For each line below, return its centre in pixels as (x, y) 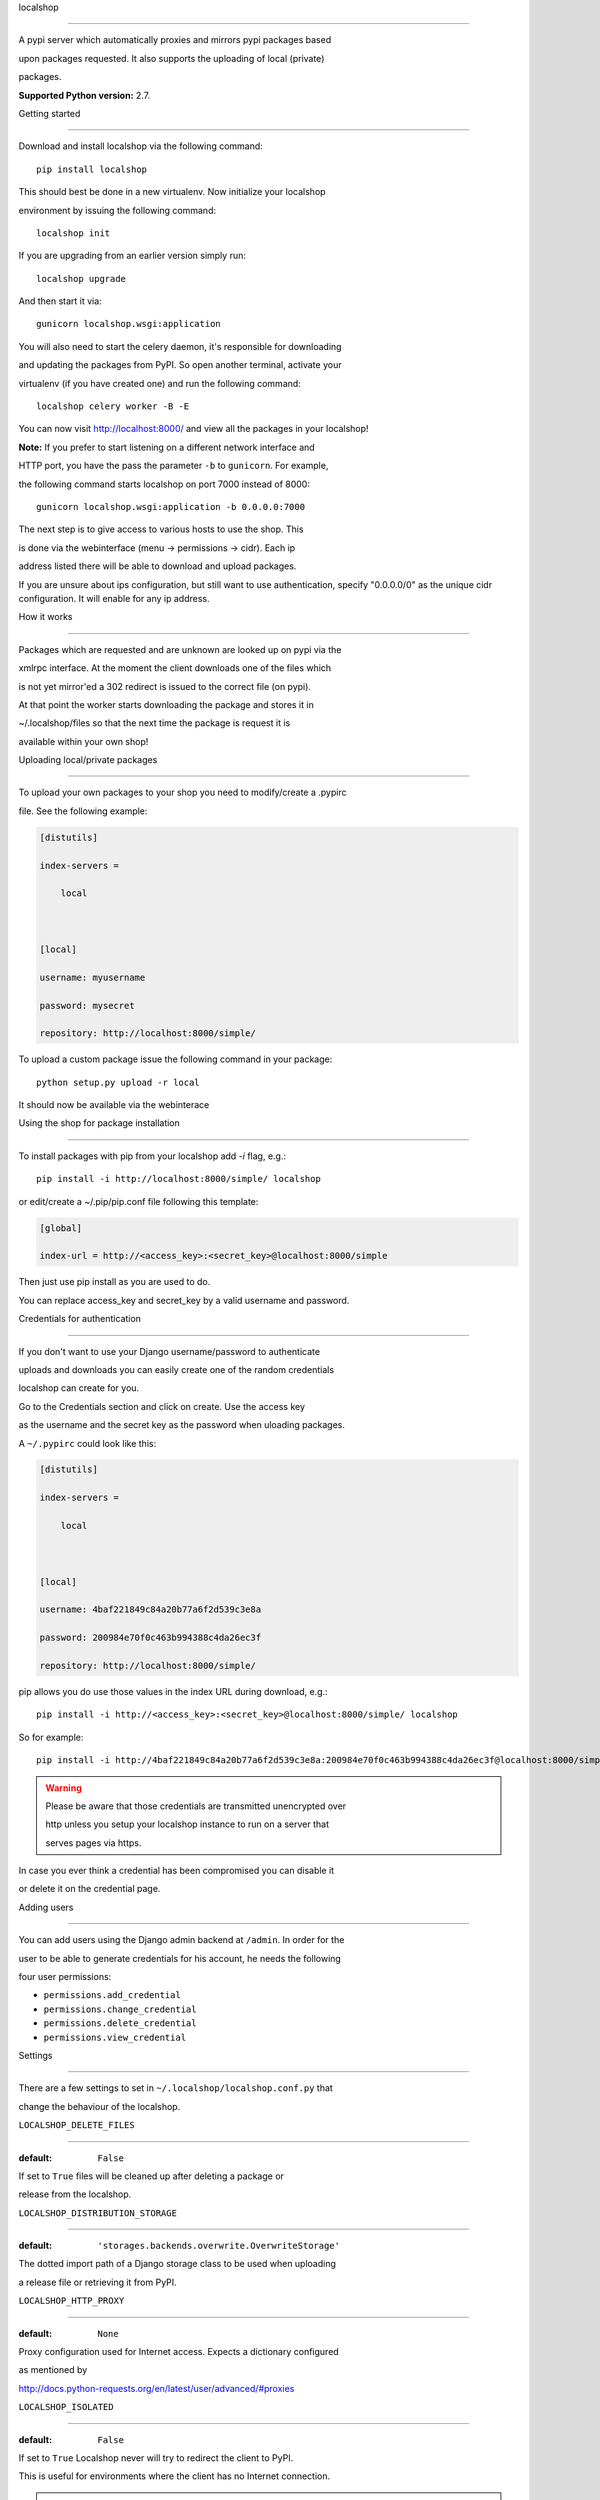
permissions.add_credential (112, 1995)
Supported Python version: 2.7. (84, 95)
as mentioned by (53, 2370)
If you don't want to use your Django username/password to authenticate (169, 1351)
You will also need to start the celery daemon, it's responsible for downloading (180, 346)
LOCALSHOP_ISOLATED (66, 2407)
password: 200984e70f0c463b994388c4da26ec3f (150, 1638)
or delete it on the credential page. (89, 1889)
